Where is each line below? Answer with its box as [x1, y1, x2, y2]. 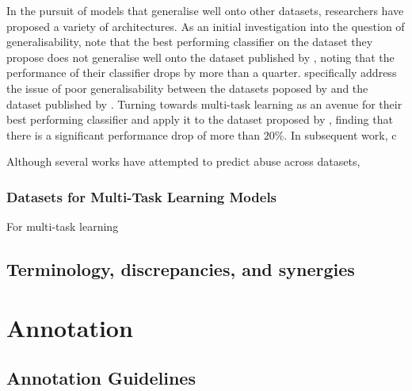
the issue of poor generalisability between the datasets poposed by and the [6, 79, 368, 96]
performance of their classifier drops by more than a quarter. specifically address [6, 64, 397, 81]
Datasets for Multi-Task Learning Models [6, 186, 277, 206]
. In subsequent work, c [284, 126, 397, 143]
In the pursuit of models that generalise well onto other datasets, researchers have [6, 2, 404, 18]
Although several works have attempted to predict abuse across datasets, [6, 153, 360, 170]
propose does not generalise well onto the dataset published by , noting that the [6, 48, 395, 65]
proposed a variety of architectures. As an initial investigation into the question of [6, 17, 405, 34]
